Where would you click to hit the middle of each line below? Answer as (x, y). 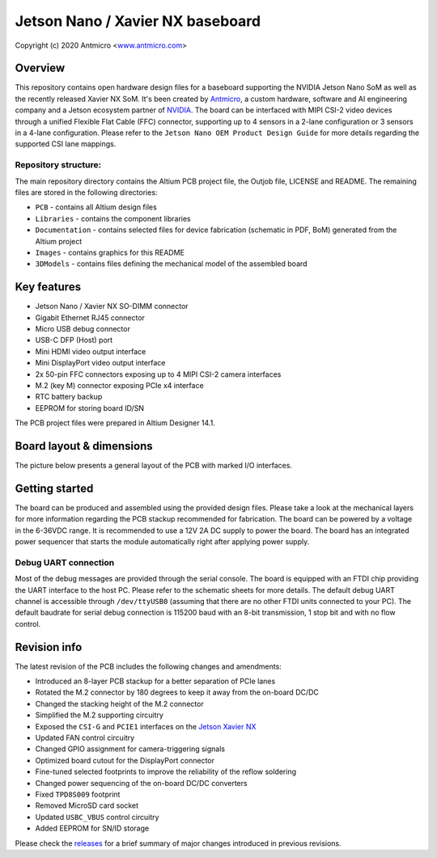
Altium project (59, 241)
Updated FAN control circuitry (85, 738)
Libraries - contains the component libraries (113, 218)
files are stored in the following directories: (86, 192)
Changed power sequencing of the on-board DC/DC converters (141, 783)
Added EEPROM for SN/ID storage (92, 828)
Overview (40, 68)
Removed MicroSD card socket (87, 805)
